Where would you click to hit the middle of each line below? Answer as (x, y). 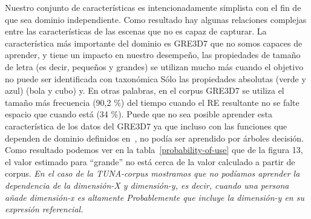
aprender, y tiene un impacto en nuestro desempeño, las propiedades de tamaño (153, 55)
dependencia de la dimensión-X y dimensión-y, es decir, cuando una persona (147, 185)
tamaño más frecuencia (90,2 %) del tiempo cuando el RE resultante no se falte (152, 102)
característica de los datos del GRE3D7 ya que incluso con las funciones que (146, 126)
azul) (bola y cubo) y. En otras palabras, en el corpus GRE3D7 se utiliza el (145, 90)
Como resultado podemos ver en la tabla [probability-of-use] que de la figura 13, (154, 150)
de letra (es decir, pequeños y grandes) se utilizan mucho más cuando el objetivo (154, 66)
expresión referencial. (44, 209)
